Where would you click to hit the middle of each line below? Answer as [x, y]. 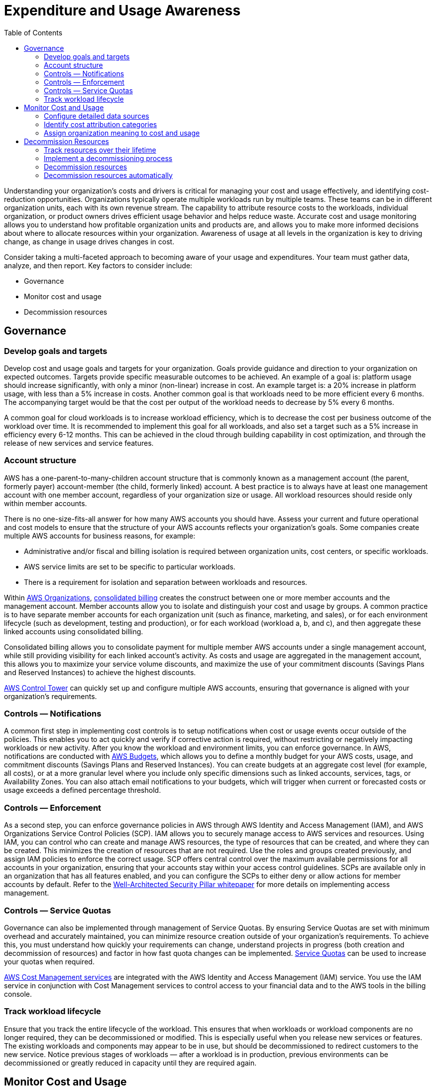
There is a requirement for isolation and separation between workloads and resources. [166, 582]
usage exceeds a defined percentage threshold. [83, 790]
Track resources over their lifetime [100, 150]
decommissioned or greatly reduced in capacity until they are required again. [130, 1063]
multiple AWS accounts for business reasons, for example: [100, 536]
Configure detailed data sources [97, 116]
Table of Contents [33, 32]
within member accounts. [46, 503]
